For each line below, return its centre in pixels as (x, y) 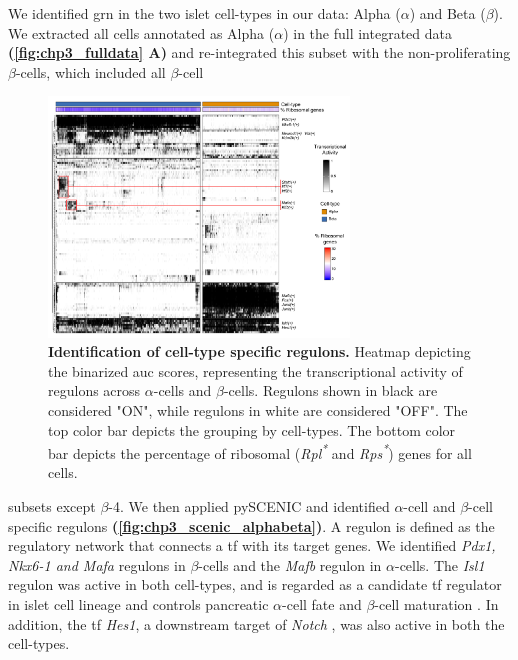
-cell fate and (322, 603)
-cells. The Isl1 (439, 564)
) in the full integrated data (367, 32)
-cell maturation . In (436, 603)
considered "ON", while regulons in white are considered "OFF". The (258, 409)
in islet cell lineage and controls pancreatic (138, 603)
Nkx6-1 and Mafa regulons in (97, 564)
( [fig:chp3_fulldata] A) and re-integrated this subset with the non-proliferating (259, 52)
